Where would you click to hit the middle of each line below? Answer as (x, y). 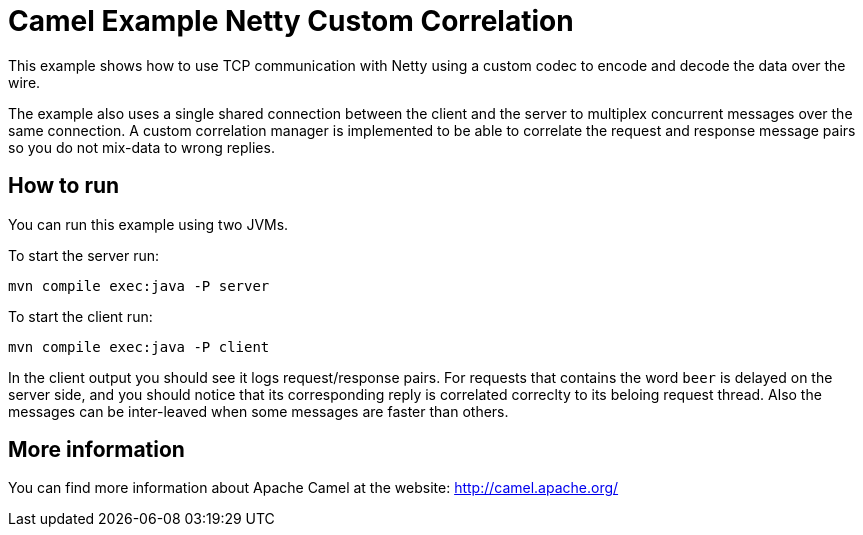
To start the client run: (80, 316)
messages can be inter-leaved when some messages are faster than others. (258, 411)
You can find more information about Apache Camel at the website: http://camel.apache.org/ (313, 488)
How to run (64, 186)
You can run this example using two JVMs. (148, 224)
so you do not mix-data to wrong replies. (141, 147)
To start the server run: (83, 255)
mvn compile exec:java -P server (139, 285)
